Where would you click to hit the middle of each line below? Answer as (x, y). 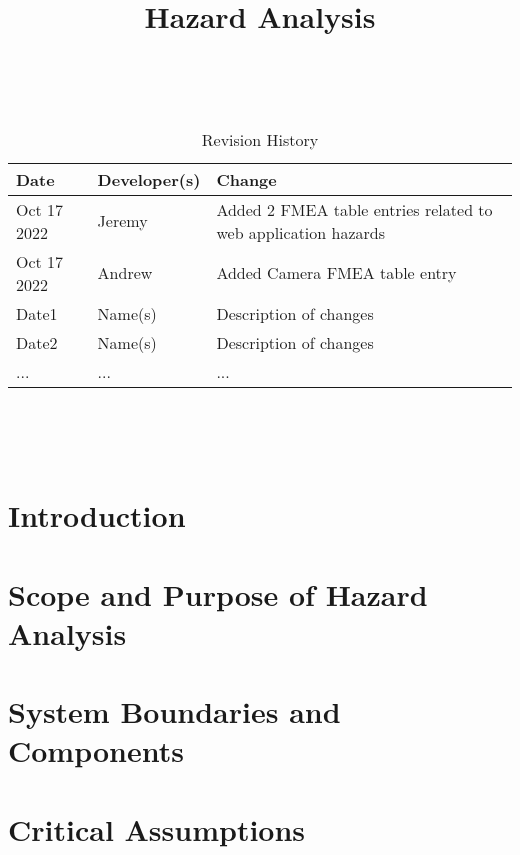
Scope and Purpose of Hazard (218, 593)
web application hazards (301, 232)
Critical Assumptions (157, 828)
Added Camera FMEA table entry (336, 273)
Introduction (97, 515)
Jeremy (122, 221)
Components (96, 750)
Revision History (260, 139)
